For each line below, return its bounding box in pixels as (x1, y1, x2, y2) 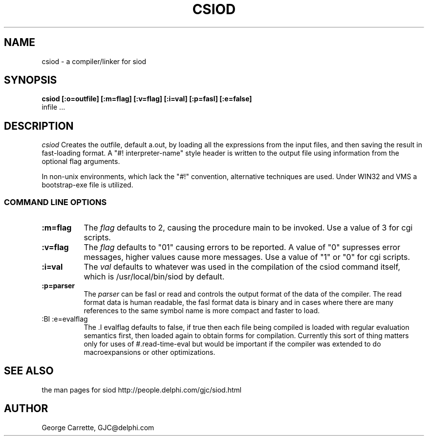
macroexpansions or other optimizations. (84, 348, 215, 357)
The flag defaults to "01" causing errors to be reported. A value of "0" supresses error (84, 242, 401, 253)
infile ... (42, 103, 65, 112)
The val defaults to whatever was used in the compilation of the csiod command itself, (84, 262, 401, 272)
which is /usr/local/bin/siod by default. (84, 272, 225, 282)
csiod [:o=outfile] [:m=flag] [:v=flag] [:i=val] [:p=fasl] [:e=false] (42, 94, 252, 103)
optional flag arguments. (42, 157, 120, 166)
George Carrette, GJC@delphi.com (42, 423, 154, 432)
